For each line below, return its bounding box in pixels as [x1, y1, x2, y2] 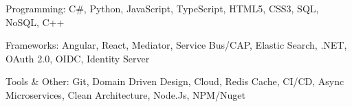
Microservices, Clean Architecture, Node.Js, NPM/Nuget [5, 87, 245, 102]
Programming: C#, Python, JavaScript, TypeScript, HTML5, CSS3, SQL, [5, 1, 319, 15]
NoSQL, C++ [5, 14, 65, 29]
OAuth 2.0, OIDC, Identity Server [5, 51, 150, 65]
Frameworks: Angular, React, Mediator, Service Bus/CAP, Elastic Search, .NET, [5, 38, 347, 52]
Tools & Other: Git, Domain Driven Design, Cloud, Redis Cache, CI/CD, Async [5, 74, 344, 88]
